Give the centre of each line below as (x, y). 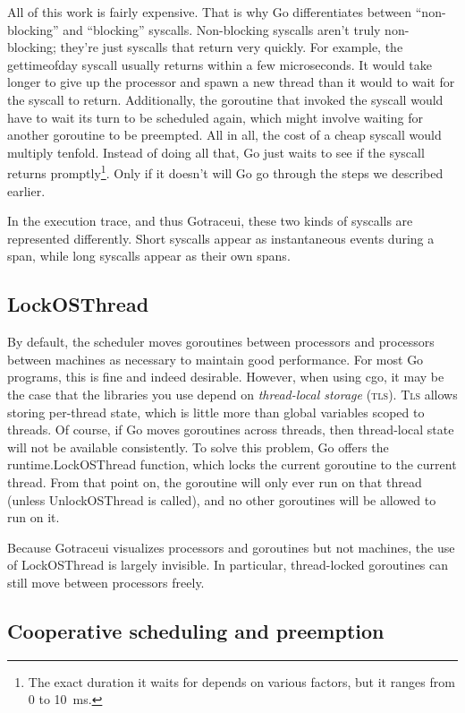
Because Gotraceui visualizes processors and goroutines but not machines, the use (231, 547)
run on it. (34, 517)
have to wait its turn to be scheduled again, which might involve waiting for (215, 117)
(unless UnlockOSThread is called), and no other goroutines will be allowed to (222, 499)
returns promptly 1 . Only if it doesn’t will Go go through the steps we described (225, 172)
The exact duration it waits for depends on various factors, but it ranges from (241, 681)
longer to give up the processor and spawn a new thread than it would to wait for (231, 82)
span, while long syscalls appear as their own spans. (149, 256)
